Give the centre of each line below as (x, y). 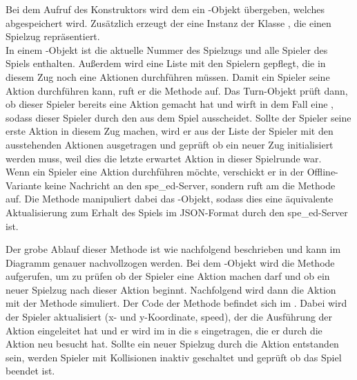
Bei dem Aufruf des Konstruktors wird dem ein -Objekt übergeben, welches (165, 9)
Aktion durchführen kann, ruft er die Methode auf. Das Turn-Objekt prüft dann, (177, 90)
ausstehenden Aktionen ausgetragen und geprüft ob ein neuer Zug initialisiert (170, 144)
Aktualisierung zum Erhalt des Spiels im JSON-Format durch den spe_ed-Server (177, 212)
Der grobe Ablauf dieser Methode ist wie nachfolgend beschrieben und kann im (173, 249)
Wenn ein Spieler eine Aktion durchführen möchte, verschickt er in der (155, 172)
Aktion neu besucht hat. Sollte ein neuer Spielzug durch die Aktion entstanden (172, 344)
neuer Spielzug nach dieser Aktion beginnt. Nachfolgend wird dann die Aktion (171, 289)
